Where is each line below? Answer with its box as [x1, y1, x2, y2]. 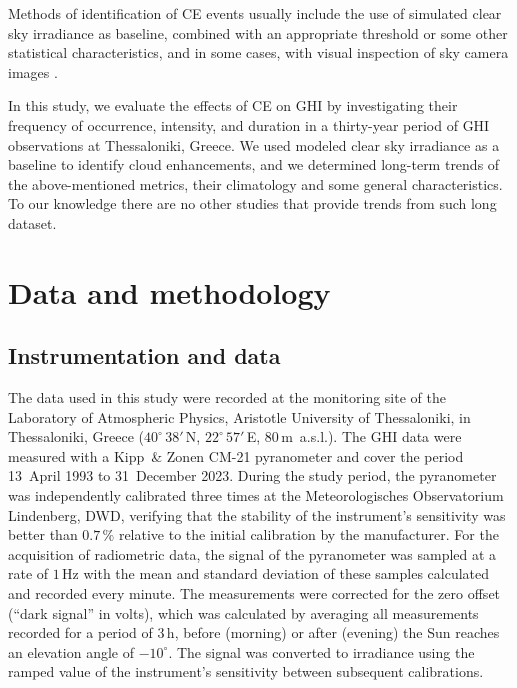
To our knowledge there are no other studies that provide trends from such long [8, 193, 497, 214]
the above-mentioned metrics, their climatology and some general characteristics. [8, 173, 503, 194]
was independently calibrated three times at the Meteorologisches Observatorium [8, 485, 504, 506]
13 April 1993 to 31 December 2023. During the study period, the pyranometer [8, 465, 497, 486]
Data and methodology [8, 271, 331, 312]
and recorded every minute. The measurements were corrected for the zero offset [8, 583, 501, 604]
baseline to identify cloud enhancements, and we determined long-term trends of [8, 154, 500, 175]
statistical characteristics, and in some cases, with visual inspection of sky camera [8, 42, 509, 63]
